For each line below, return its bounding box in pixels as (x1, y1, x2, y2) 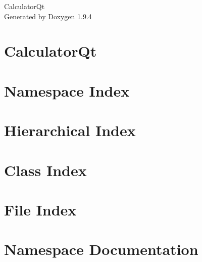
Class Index (4, 159, 87, 180)
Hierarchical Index (4, 120, 136, 141)
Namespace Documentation (4, 239, 198, 259)
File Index (4, 199, 77, 220)
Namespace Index (4, 80, 130, 101)
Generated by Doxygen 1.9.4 (4, 11, 92, 21)
